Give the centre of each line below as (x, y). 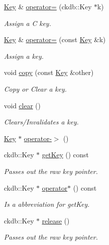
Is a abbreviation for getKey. (47, 204)
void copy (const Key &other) (49, 72)
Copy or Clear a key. (35, 88)
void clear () (22, 105)
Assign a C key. (27, 23)
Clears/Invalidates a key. (41, 122)
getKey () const (65, 155)
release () (56, 220)
